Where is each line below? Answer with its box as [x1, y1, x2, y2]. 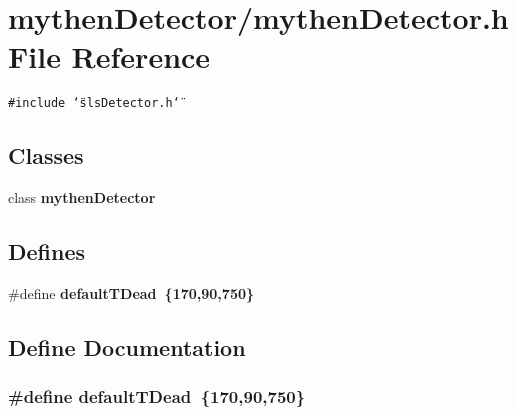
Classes [8, 140, 84, 171]
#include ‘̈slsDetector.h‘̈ [8, 96, 180, 111]
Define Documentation [8, 331, 246, 362]
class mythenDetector [8, 187, 156, 208]
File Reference [8, 36, 211, 77]
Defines [8, 236, 86, 267]
